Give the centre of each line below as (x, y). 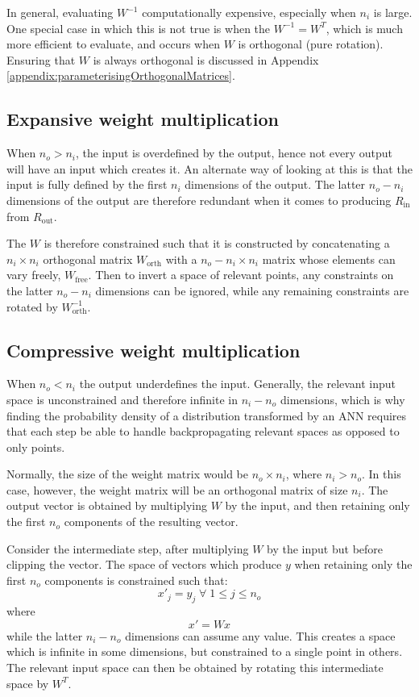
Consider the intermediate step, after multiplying (128, 548)
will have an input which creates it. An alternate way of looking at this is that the (209, 168)
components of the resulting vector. (151, 522)
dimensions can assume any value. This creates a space (260, 635)
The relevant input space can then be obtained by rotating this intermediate (195, 668)
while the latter (45, 635)
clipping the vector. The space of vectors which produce (144, 564)
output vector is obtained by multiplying (107, 505)
